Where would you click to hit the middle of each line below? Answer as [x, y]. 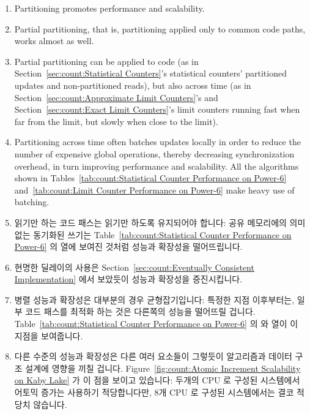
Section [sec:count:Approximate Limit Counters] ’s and [116, 97]
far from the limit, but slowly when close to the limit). [116, 121]
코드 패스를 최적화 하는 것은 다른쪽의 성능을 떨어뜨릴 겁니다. [140, 311]
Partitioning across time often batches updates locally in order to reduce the [157, 142]
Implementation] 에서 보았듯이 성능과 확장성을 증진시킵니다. [128, 279]
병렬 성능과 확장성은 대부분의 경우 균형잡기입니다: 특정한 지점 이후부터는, [154, 299]
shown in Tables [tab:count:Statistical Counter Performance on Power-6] [150, 178]
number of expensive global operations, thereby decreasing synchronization [154, 153]
